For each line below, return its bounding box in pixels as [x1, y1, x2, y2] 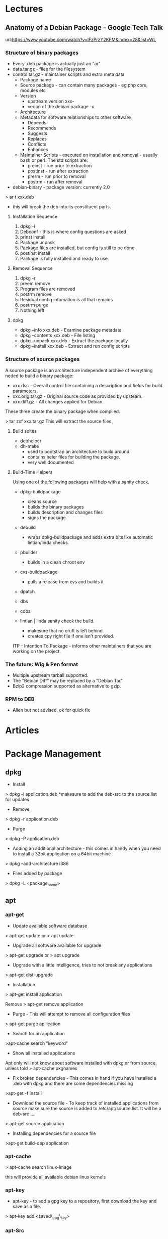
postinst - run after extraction [27, 168, 89, 174]
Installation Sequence [12, 213, 58, 220]
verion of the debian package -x [27, 104, 95, 110]
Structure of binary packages [5, 49, 79, 56]
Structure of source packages [5, 356, 80, 363]
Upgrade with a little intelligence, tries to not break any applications [12, 961, 152, 968]
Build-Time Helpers [12, 469, 53, 475]
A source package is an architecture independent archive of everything [5, 367, 153, 373]
